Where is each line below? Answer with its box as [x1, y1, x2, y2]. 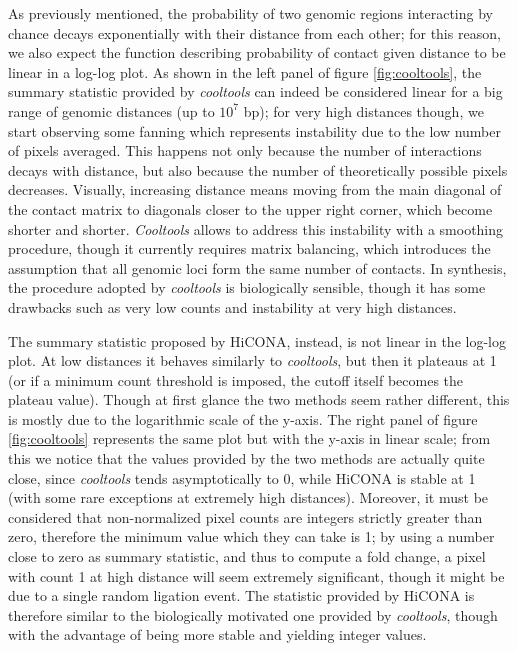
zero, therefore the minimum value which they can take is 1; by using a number [8, 526, 495, 547]
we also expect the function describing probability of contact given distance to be [8, 42, 506, 63]
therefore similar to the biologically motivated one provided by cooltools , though [8, 604, 498, 625]
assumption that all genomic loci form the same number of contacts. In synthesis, [8, 257, 507, 278]
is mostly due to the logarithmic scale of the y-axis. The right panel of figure [8, 408, 478, 429]
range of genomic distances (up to [8, 100, 215, 121]
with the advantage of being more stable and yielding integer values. [8, 624, 427, 645]
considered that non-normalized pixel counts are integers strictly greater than [8, 506, 483, 527]
